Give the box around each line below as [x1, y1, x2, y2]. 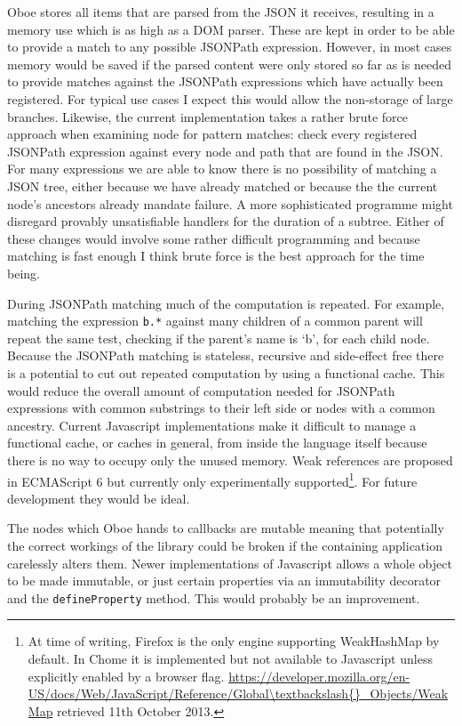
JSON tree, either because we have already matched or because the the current [7, 176, 438, 195]
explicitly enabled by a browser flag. [28, 666, 225, 685]
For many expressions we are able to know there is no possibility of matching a [7, 159, 437, 178]
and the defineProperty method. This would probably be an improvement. [7, 588, 420, 607]
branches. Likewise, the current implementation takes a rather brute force [7, 107, 409, 125]
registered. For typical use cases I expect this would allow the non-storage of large [7, 89, 453, 108]
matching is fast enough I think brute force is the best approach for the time [7, 246, 425, 265]
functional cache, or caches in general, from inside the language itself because [7, 433, 427, 452]
